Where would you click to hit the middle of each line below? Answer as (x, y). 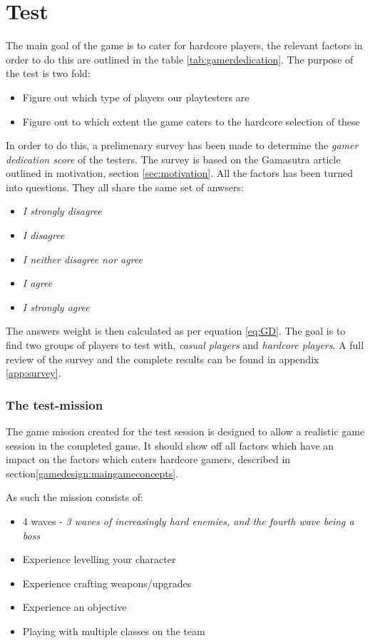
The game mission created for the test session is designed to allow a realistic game (185, 431)
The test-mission (55, 404)
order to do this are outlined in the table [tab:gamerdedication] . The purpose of (180, 59)
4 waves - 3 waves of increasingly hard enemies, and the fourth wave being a (188, 521)
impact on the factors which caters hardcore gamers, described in (148, 459)
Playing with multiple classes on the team (114, 631)
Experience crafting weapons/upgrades (107, 583)
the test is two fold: (48, 73)
